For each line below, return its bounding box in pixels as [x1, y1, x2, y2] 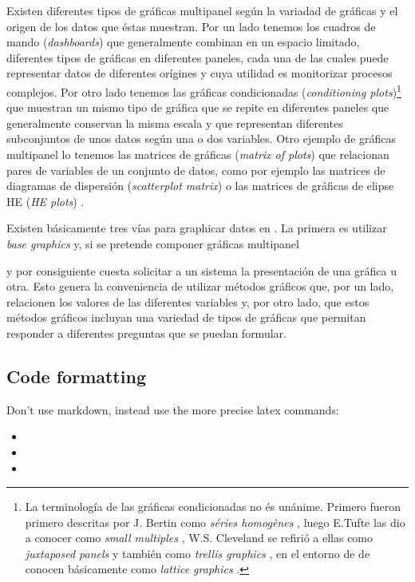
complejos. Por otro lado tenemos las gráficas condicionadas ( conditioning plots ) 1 [6, 81, 401, 100]
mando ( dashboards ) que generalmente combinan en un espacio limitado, [6, 34, 360, 50]
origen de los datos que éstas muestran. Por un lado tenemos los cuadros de [6, 18, 376, 34]
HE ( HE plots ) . [6, 192, 85, 209]
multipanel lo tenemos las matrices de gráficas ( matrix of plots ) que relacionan [6, 146, 389, 162]
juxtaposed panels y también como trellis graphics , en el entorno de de [25, 544, 370, 561]
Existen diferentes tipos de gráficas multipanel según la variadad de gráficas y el [6, 2, 398, 18]
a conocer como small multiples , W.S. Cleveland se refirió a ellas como [25, 529, 373, 546]
